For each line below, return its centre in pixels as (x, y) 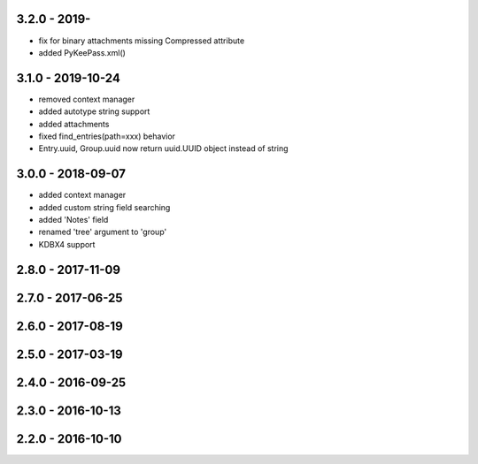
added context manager (82, 195)
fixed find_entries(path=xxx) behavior (107, 136)
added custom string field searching (104, 207)
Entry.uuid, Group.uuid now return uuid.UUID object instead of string (163, 148)
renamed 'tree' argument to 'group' (103, 232)
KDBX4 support (67, 244)
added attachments (74, 124)
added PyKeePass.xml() (82, 52)
